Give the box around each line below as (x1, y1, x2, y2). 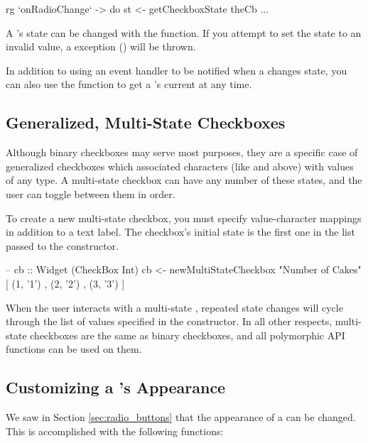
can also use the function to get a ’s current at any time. (6, 77, 252, 92)
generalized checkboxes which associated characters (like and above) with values (6, 158, 354, 173)
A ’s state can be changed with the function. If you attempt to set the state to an (6, 25, 362, 40)
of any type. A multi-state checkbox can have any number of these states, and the (6, 173, 362, 187)
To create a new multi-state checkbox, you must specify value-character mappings (6, 210, 362, 225)
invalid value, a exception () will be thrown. (6, 39, 196, 54)
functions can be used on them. (6, 341, 142, 356)
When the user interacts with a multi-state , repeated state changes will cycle (6, 300, 343, 315)
